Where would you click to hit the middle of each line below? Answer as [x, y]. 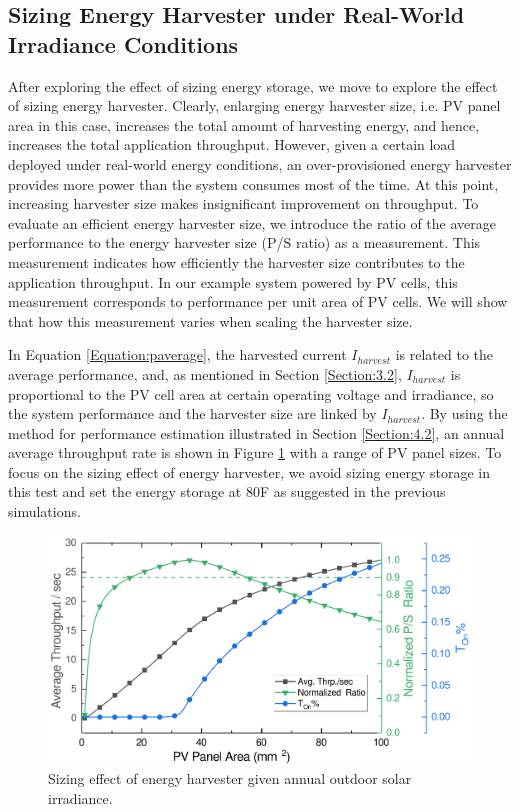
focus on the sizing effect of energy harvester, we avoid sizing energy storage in [249, 471]
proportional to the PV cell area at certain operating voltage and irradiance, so [251, 393]
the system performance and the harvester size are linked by [192, 413]
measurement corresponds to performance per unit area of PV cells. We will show [258, 301]
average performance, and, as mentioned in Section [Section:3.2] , [205, 373]
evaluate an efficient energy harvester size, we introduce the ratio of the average [252, 222]
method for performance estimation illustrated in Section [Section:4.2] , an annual [256, 432]
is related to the [444, 354]
